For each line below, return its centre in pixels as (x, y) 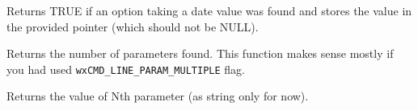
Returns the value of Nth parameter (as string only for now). (158, 96)
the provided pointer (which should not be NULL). (133, 26)
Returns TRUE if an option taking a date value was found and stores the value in (209, 10)
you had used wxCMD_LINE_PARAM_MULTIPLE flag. (126, 69)
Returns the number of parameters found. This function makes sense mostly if (200, 53)
